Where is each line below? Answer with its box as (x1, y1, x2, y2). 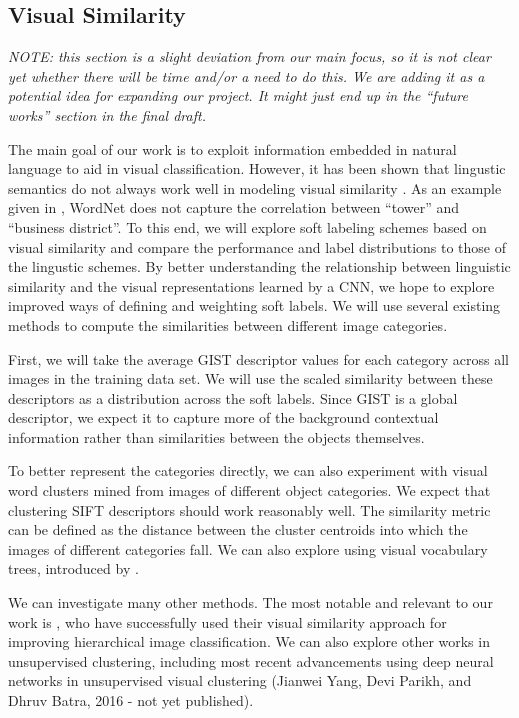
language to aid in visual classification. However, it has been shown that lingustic (8, 158, 506, 179)
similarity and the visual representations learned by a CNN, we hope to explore (8, 275, 495, 296)
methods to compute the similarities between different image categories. (8, 314, 448, 335)
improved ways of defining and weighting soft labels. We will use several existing (8, 295, 501, 316)
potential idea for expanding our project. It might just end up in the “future (8, 85, 468, 106)
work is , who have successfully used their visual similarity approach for (8, 611, 447, 632)
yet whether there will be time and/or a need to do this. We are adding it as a (8, 65, 485, 86)
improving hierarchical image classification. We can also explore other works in (8, 631, 490, 652)
